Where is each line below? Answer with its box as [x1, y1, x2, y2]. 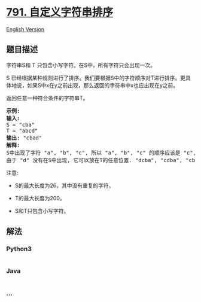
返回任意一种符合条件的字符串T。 [6, 94, 89, 102]
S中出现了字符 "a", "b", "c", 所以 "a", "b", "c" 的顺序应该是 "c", [6, 149, 196, 156]
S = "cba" [6, 121, 35, 128]
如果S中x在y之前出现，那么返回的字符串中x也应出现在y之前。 [26, 81, 179, 89]
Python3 [6, 245, 32, 253]
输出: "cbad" [6, 134, 42, 141]
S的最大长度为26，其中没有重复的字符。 [14, 182, 114, 189]
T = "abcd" [6, 127, 38, 134]
